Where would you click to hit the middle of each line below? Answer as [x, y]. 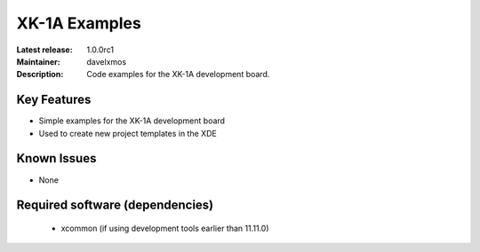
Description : [40, 75]
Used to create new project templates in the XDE [128, 133]
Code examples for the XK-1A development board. [178, 75]
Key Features [54, 100]
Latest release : [44, 50]
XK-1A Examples [79, 23]
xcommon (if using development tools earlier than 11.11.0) [165, 228]
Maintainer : [39, 61]
